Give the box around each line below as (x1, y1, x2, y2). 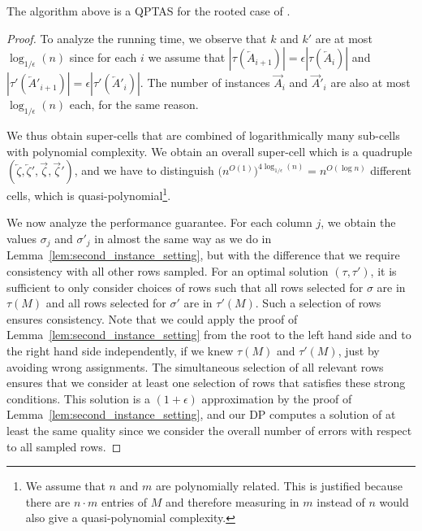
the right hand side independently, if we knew (6, 342, 234, 359)
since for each (69, 49, 137, 66)
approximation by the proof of (201, 390, 352, 407)
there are (25, 493, 71, 510)
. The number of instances (140, 74, 270, 91)
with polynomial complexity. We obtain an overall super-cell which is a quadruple (6, 142, 412, 159)
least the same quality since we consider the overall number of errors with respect (6, 422, 412, 438)
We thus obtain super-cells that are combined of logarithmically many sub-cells (6, 126, 400, 143)
